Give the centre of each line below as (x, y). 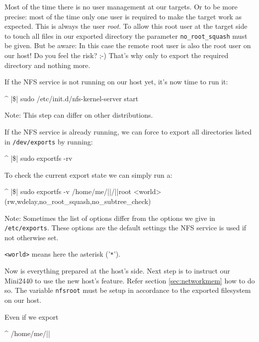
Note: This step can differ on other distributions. (79, 115)
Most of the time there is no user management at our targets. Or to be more (121, 6)
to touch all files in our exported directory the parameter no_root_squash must (126, 35)
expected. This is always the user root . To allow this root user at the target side (126, 26)
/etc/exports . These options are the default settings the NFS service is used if (126, 228)
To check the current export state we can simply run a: (88, 174)
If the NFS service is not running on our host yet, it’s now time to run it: (116, 82)
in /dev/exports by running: (49, 141)
